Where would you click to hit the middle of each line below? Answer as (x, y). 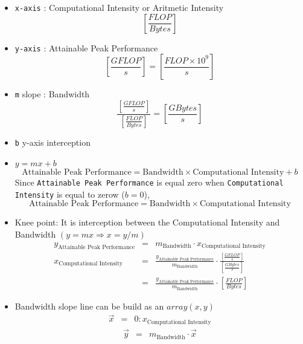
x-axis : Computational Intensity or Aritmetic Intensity (119, 7)
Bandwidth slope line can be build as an (89, 306)
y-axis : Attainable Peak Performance (86, 47)
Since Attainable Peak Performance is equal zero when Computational (149, 182)
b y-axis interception (53, 142)
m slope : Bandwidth (52, 94)
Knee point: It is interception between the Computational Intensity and (147, 222)
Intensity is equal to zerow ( (70, 194)
